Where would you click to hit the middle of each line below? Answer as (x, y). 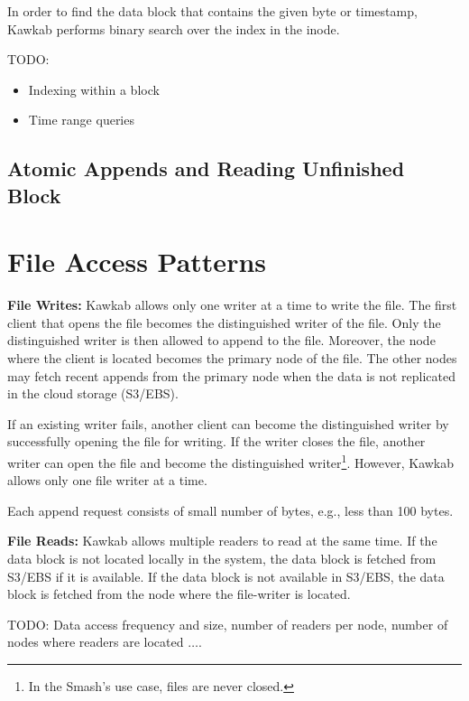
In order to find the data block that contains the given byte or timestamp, (212, 11)
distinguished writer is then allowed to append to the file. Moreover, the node (221, 340)
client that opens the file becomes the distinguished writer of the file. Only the (224, 322)
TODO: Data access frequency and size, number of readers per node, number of (228, 624)
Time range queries (81, 120)
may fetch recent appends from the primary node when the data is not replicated (231, 375)
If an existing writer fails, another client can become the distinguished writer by (228, 423)
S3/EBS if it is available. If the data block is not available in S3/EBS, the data (226, 576)
